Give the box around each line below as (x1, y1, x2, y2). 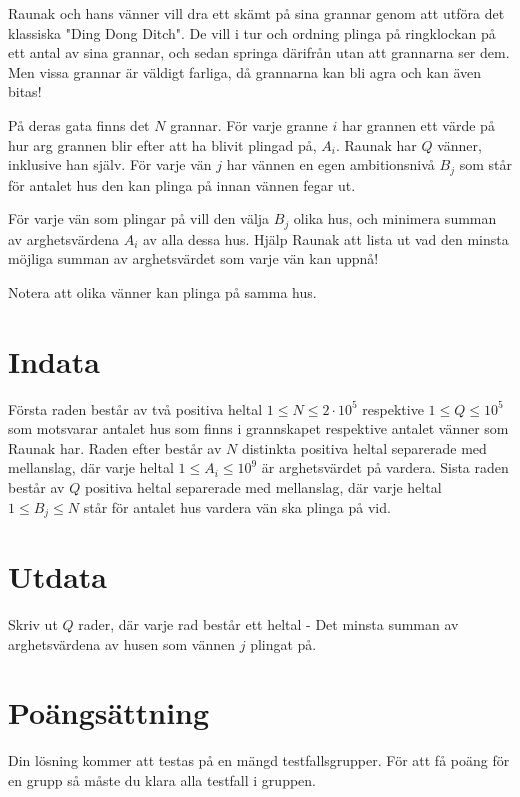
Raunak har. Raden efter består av (8, 437, 222, 458)
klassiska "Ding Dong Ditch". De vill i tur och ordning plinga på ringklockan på (8, 22, 496, 43)
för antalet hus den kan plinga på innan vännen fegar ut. (8, 174, 356, 195)
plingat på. (250, 633, 317, 654)
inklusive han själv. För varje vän (8, 154, 212, 175)
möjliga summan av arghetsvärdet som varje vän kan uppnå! (8, 248, 379, 269)
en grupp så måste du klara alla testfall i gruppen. (8, 770, 316, 791)
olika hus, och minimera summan (293, 208, 497, 229)
